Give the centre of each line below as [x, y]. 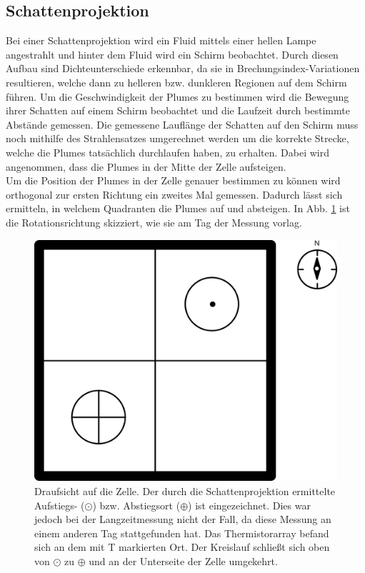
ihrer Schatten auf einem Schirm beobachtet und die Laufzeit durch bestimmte [178, 110]
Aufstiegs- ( [60, 505]
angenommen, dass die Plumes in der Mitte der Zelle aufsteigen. [146, 166]
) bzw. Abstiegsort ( [136, 505]
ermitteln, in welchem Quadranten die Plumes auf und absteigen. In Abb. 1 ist [178, 208]
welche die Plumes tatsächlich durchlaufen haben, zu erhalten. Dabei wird [167, 152]
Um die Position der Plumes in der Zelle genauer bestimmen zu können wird [173, 180]
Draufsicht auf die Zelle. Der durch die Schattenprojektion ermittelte [185, 490]
